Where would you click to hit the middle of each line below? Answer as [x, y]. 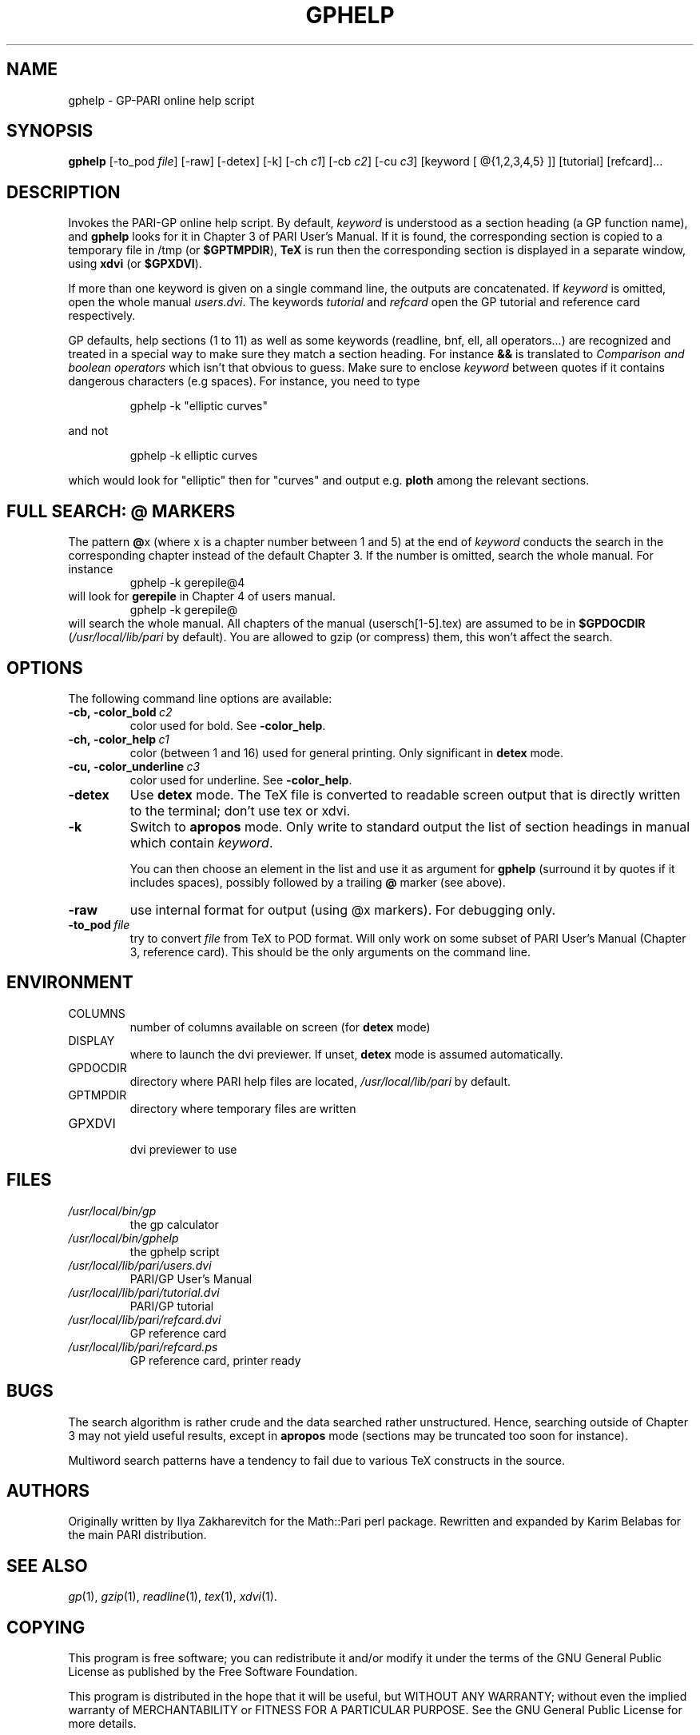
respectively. [102, 316]
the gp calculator [174, 1224]
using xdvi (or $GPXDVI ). [135, 264]
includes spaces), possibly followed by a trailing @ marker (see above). [318, 882]
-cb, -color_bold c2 [120, 712]
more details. [102, 1724]
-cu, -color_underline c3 [134, 766]
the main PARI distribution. [137, 1535]
